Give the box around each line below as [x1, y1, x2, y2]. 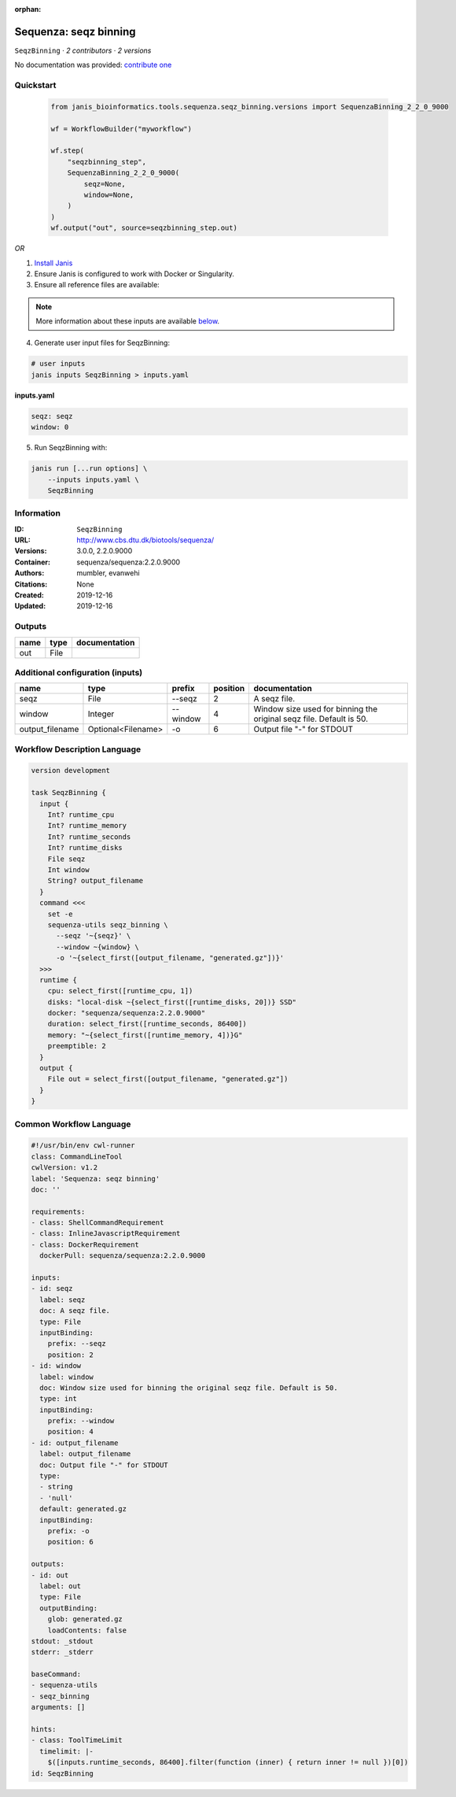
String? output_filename [47, 876, 144, 886]
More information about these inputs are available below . [35, 316, 220, 326]
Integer [87, 708, 115, 719]
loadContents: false [47, 1625, 127, 1635]
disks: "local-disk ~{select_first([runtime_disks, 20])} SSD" [47, 997, 297, 1007]
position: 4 [47, 1427, 94, 1436]
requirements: [31, 1207, 86, 1216]
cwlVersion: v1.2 [31, 1163, 98, 1172]
